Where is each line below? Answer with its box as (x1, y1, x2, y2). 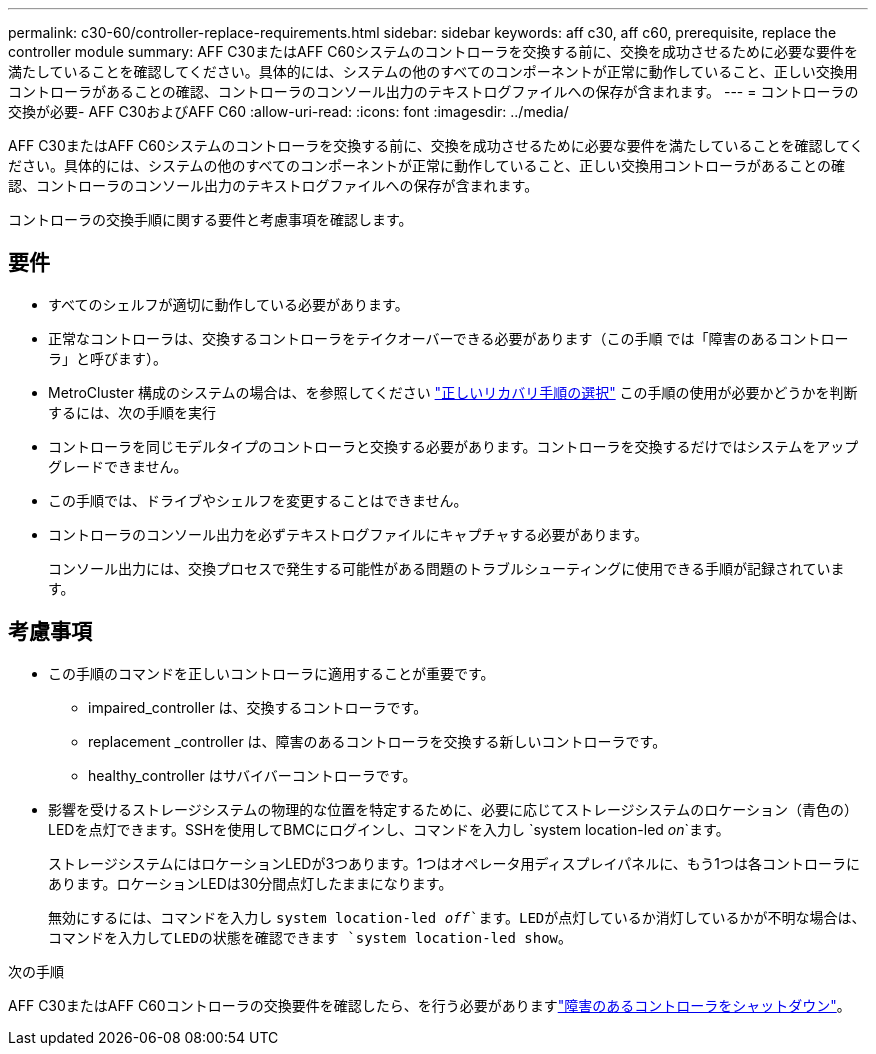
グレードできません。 (48, 457, 188, 475)
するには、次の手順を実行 (48, 403, 216, 421)
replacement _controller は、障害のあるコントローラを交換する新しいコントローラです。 (88, 732, 667, 750)
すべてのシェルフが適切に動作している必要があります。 (48, 295, 409, 313)
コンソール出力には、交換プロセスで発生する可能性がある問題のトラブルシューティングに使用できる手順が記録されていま (48, 559, 845, 577)
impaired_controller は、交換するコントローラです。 (88, 698, 428, 716)
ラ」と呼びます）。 (48, 349, 167, 367)
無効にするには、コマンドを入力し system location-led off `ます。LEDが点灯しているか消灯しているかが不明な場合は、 (48, 908, 866, 926)
